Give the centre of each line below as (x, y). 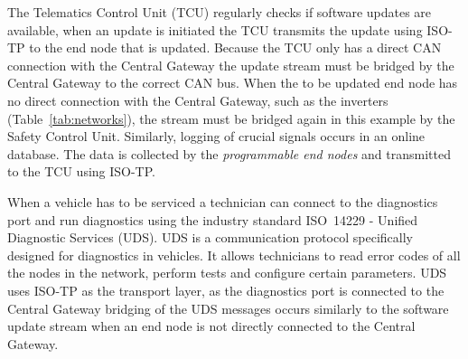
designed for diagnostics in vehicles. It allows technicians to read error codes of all (234, 255)
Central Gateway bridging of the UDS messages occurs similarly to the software (228, 308)
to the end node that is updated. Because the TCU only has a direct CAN (235, 47)
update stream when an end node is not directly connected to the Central (211, 326)
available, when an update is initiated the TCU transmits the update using (215, 29)
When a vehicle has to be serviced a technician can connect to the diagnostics (223, 201)
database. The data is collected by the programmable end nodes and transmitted (229, 153)
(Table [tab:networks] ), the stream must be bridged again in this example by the (231, 118)
